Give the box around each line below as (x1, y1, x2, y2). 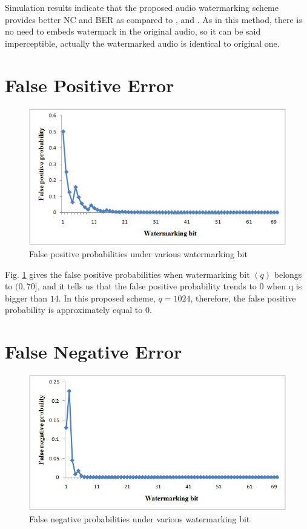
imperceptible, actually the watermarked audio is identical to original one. (5, 36, 280, 49)
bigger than (5, 291, 48, 304)
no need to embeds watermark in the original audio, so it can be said (5, 25, 261, 38)
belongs (274, 268, 302, 280)
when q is (266, 280, 302, 292)
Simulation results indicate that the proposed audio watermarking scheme (5, 1, 279, 13)
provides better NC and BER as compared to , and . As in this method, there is (5, 13, 302, 25)
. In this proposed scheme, (58, 291, 156, 304)
